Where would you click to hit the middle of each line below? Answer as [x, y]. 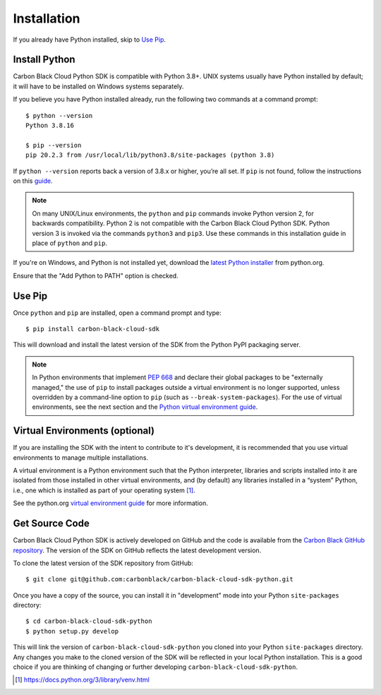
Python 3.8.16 [50, 126]
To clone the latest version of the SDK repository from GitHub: [103, 563]
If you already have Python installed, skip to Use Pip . [89, 40]
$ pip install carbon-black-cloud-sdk [93, 329]
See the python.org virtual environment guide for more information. [110, 503]
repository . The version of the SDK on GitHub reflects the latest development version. [137, 550]
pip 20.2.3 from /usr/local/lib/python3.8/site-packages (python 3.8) [150, 155]
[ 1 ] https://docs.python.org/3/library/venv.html [82, 680]
